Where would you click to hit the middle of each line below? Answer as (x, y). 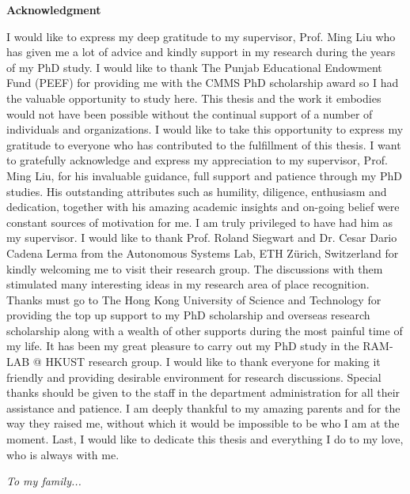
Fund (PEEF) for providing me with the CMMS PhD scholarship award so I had (203, 83)
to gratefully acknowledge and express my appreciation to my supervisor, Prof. (197, 160)
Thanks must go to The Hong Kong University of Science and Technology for (194, 299)
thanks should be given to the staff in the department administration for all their (203, 392)
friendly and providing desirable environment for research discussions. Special (194, 377)
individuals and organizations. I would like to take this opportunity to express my (205, 129)
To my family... (44, 481)
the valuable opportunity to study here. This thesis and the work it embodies (194, 98)
